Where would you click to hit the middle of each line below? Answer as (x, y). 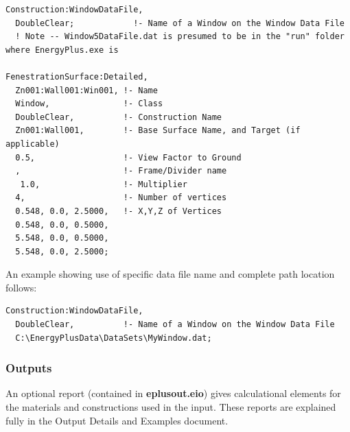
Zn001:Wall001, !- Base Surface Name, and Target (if (158, 131)
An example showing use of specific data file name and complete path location (170, 274)
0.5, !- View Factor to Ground (128, 157)
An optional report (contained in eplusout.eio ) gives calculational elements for (173, 393)
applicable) (33, 144)
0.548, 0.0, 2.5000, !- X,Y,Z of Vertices (118, 211)
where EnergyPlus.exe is (62, 50)
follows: (21, 287)
